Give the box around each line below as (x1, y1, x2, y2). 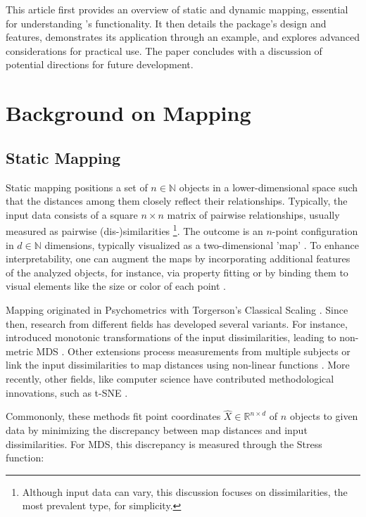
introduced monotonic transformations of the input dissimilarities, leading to (6, 330, 336, 345)
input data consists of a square (6, 207, 138, 222)
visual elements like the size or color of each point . (6, 279, 226, 293)
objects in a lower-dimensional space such (179, 179, 358, 194)
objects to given (289, 409, 358, 423)
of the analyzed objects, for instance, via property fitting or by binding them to (6, 264, 348, 279)
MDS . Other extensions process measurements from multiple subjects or (36, 343, 351, 358)
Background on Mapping (6, 98, 251, 127)
